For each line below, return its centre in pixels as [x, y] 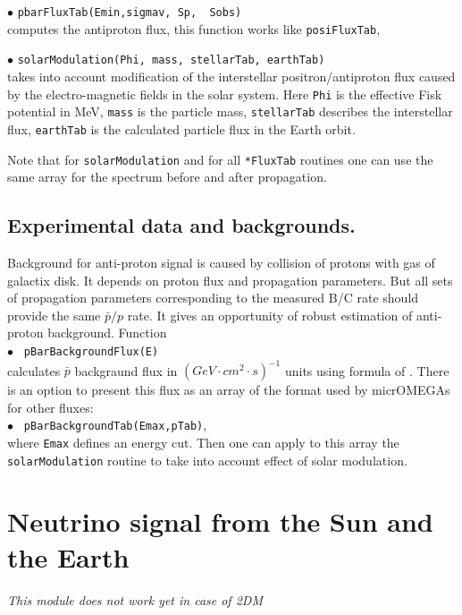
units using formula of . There [367, 370]
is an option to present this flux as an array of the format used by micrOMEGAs [229, 390]
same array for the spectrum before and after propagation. [167, 177]
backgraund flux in [126, 370]
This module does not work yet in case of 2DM [135, 599]
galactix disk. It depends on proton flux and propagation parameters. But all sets [230, 280]
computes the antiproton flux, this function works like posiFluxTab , [194, 28]
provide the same [54, 315]
